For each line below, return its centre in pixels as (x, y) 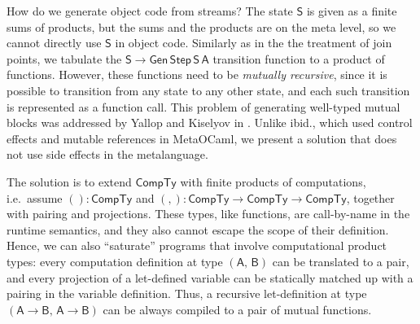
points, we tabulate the (64, 58)
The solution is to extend (69, 181)
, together (370, 197)
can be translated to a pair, (341, 261)
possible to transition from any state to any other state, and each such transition (208, 90)
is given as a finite (352, 11)
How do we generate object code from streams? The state (150, 11)
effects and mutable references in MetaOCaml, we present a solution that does (202, 138)
